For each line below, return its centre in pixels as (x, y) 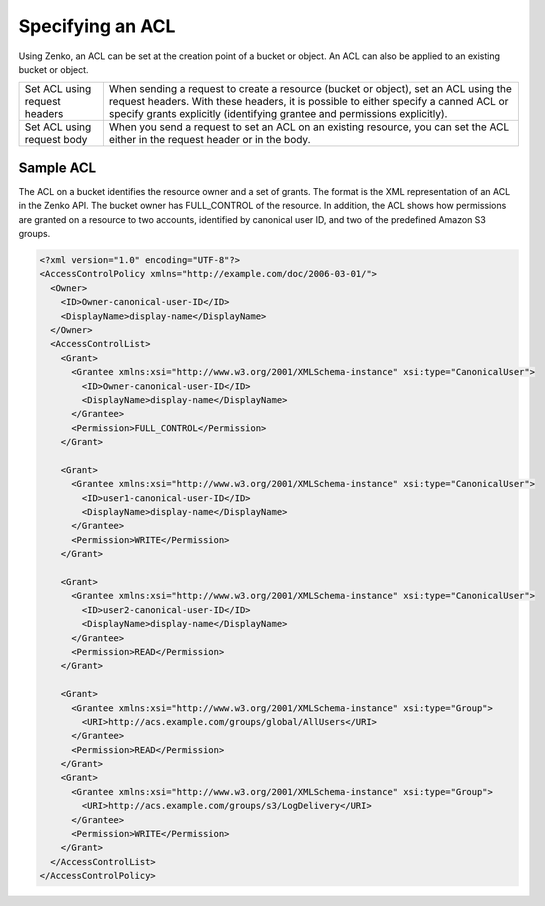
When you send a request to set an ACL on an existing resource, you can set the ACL (309, 127)
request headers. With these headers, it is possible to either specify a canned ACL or (308, 102)
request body (56, 140)
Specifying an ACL (97, 26)
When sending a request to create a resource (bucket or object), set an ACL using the (310, 89)
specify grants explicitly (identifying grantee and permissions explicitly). (278, 114)
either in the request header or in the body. (209, 140)
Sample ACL (57, 167)
